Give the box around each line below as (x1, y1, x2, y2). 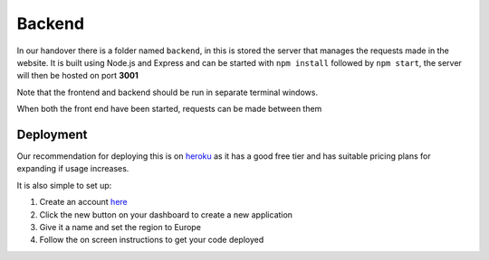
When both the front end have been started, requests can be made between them (16, 104, 322, 115)
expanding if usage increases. (16, 163, 129, 174)
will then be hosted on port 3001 (16, 70, 139, 81)
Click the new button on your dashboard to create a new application (39, 209, 293, 220)
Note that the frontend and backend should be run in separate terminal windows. (16, 87, 319, 97)
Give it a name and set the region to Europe (39, 221, 201, 232)
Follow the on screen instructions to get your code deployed (39, 235, 264, 246)
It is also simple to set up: (16, 180, 112, 190)
